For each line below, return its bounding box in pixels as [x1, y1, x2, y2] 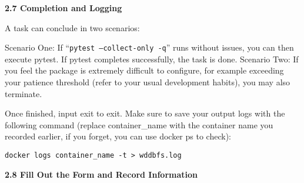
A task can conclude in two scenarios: [5, 21, 140, 34]
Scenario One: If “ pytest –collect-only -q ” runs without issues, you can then [5, 41, 294, 54]
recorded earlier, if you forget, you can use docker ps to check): [5, 130, 231, 142]
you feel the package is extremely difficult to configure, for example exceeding [5, 64, 284, 76]
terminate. [5, 87, 42, 99]
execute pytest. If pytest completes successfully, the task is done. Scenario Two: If [5, 52, 299, 65]
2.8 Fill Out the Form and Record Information [5, 168, 198, 180]
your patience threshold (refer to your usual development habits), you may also [5, 76, 290, 88]
